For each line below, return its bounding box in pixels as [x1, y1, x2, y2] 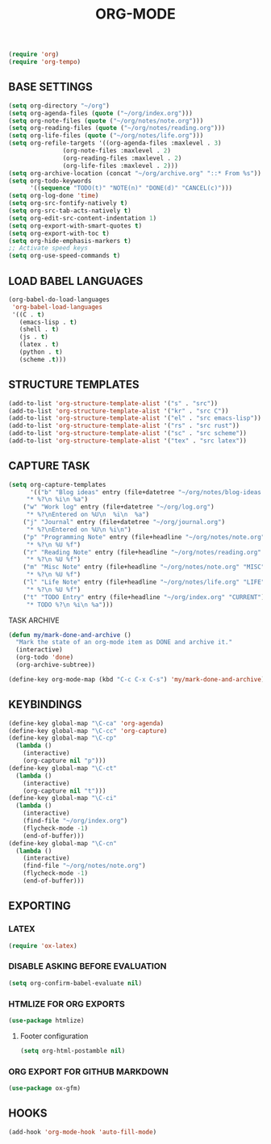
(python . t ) [19, 348, 63, 356]
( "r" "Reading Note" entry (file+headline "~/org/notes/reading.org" [23, 548, 262, 556]
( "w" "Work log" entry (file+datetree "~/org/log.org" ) [23, 503, 215, 511]
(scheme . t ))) [19, 355, 67, 363]
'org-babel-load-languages [11, 303, 103, 311]
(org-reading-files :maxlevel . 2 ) [62, 154, 182, 162]
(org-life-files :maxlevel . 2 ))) [62, 161, 179, 170]
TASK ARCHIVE [8, 615, 60, 625]
